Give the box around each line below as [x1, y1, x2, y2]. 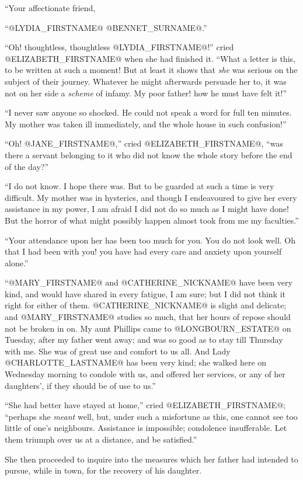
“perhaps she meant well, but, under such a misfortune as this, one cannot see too [5, 410, 298, 422]
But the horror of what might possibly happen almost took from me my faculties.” [5, 214, 299, 226]
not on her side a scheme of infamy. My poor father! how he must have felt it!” [5, 86, 287, 99]
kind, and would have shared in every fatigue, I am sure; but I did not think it [5, 287, 285, 300]
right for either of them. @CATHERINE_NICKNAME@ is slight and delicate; [5, 299, 287, 311]
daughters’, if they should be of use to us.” [5, 379, 156, 391]
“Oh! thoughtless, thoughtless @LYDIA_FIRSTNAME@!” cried [5, 41, 234, 53]
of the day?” [5, 160, 49, 172]
